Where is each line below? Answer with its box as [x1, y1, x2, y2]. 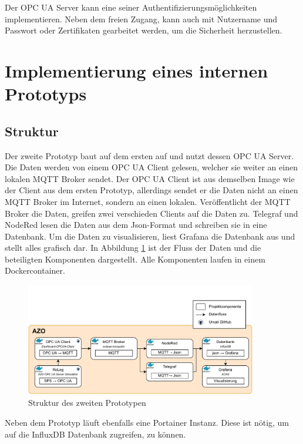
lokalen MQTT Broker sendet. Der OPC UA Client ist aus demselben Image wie [5, 172, 295, 184]
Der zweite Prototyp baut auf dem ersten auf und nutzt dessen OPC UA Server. [5, 149, 294, 162]
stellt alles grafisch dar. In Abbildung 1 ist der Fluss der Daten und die [5, 241, 261, 254]
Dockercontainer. [5, 264, 65, 277]
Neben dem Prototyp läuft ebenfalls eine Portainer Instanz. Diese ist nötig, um [5, 416, 289, 428]
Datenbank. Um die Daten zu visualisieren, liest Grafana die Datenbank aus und [5, 230, 295, 242]
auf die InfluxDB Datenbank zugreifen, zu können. [5, 428, 186, 440]
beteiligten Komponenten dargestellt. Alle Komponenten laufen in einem [5, 253, 265, 265]
